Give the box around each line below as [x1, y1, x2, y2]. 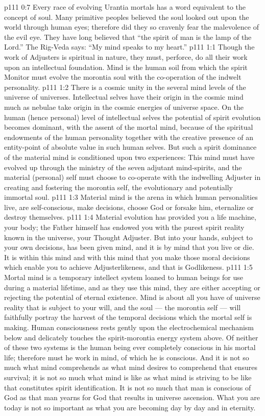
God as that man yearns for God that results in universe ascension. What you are [4, 392, 260, 403]
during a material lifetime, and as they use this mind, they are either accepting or [4, 282, 260, 292]
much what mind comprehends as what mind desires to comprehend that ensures [4, 362, 258, 373]
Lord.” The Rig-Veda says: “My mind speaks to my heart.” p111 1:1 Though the [4, 41, 255, 52]
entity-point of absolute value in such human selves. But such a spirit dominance [4, 142, 257, 152]
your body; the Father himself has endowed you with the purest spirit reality [4, 222, 245, 233]
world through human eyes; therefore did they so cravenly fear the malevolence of [4, 21, 259, 32]
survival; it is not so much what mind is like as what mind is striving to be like [4, 372, 252, 382]
